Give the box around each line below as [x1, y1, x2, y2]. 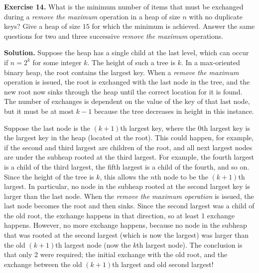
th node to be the [154, 171, 208, 182]
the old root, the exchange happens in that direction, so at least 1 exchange [4, 210, 235, 220]
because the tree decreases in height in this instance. [94, 105, 254, 116]
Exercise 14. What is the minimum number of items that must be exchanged [4, 1, 244, 11]
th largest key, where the [120, 122, 196, 133]
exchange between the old [4, 259, 82, 269]
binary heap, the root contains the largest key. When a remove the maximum [4, 67, 239, 77]
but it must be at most [4, 105, 74, 116]
